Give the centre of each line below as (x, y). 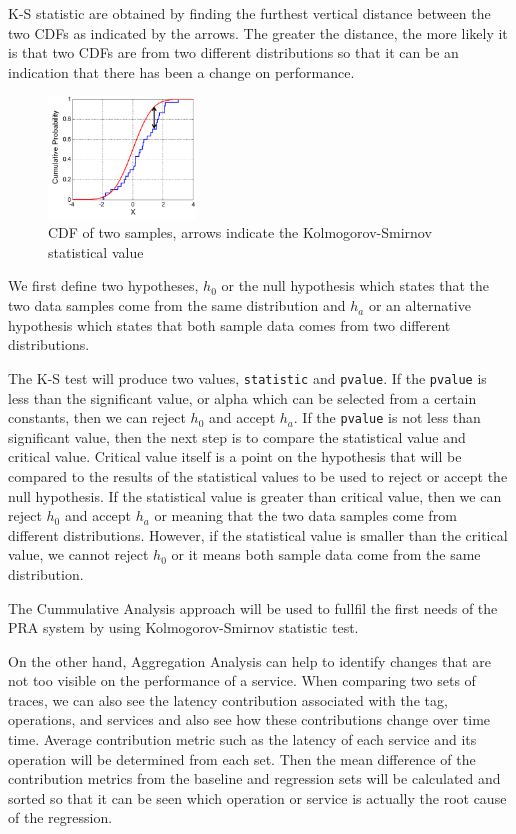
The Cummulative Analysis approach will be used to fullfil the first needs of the (253, 607)
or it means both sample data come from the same (326, 554)
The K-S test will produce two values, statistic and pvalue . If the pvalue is (247, 377)
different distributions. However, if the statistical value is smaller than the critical (258, 534)
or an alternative (419, 305)
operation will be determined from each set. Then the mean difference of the (242, 758)
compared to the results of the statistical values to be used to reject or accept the (258, 475)
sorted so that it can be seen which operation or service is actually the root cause (257, 797)
